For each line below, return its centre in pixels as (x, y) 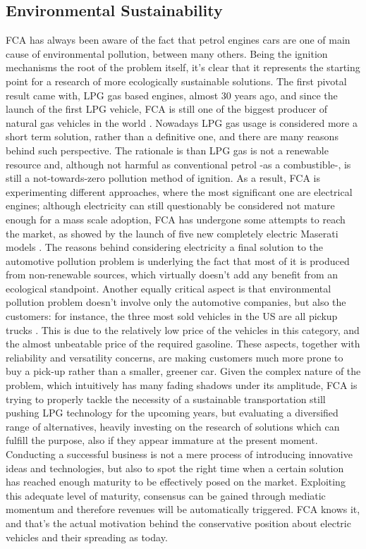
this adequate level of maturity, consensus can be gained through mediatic (166, 495)
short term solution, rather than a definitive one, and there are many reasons (172, 136)
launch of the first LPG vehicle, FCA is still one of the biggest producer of (167, 109)
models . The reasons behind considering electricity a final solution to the (165, 247)
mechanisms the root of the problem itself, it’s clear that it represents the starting (183, 67)
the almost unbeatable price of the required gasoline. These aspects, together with (183, 344)
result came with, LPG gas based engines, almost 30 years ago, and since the (172, 95)
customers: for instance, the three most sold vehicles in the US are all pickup (172, 316)
